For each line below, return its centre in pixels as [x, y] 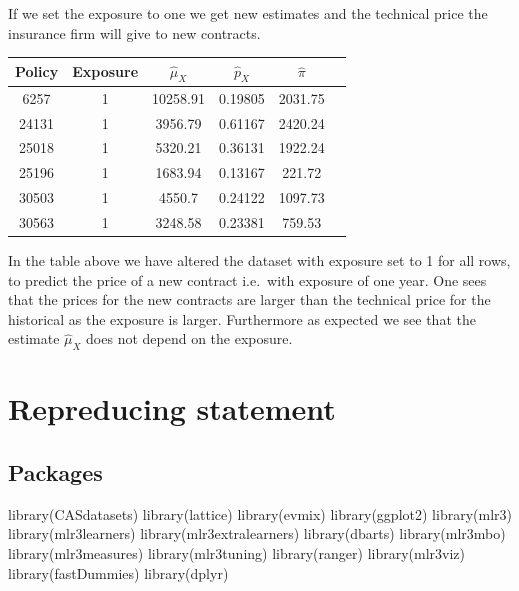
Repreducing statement [172, 408]
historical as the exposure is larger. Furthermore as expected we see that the [242, 318]
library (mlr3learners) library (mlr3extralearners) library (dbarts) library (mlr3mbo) [257, 533]
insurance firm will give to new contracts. [134, 32]
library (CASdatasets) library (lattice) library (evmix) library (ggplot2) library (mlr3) [260, 513]
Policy [37, 71]
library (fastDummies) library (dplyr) [118, 572]
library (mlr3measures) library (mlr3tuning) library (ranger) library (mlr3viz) [237, 552]
